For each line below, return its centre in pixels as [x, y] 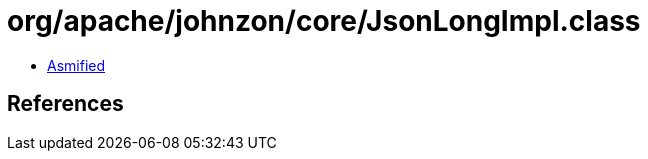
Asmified [76, 65]
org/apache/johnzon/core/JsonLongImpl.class [324, 21]
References [65, 104]
